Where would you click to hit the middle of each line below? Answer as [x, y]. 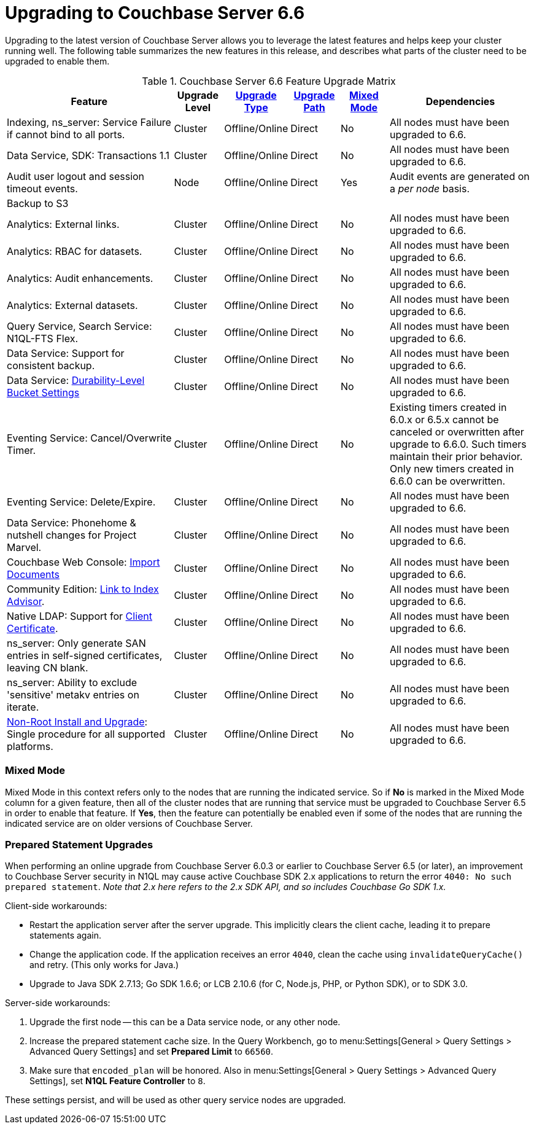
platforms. [30, 746]
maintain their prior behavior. [456, 456]
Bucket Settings [43, 392]
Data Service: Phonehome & [72, 522]
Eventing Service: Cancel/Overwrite [89, 438]
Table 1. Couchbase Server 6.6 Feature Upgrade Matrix [269, 81]
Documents [33, 574]
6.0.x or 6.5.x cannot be [444, 419]
